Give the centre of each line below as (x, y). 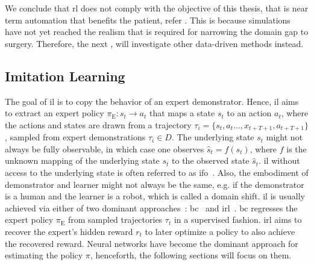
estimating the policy (44, 255)
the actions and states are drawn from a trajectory (98, 124)
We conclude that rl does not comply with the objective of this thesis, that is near (157, 8)
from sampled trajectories (115, 220)
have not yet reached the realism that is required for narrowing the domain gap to (157, 32)
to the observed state (211, 161)
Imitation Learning (65, 76)
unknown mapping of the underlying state (82, 161)
